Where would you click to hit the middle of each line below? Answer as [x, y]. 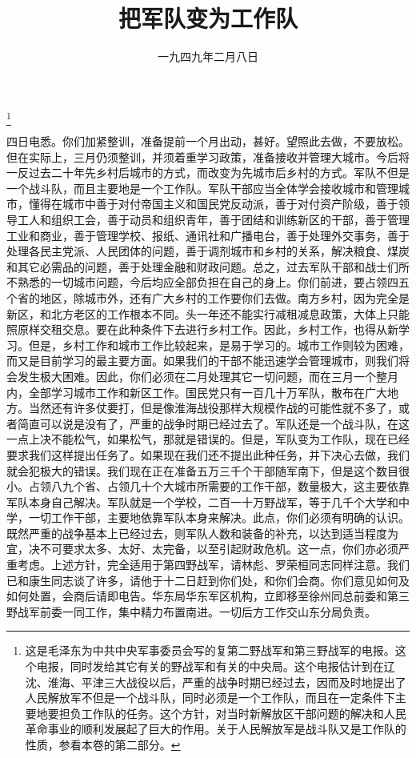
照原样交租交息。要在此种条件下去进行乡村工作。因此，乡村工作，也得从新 [202, 329]
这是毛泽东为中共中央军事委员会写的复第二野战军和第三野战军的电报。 [210, 650]
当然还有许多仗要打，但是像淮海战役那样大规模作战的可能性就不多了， [213, 408]
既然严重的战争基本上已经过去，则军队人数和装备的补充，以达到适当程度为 [202, 533]
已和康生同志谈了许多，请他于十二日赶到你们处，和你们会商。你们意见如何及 [208, 580]
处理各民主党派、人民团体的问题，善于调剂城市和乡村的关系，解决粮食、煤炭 [208, 251]
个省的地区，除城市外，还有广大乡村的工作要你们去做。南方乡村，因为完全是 [208, 297]
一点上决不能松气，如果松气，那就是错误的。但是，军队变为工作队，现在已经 [208, 439]
